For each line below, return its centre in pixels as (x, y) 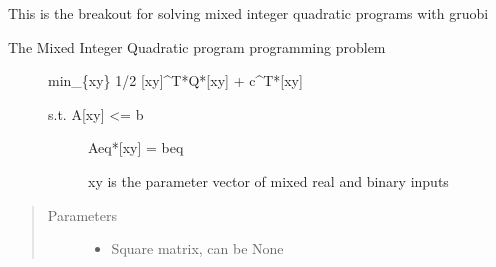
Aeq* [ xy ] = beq (136, 147)
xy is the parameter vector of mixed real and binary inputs (268, 180)
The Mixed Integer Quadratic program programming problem (197, 46)
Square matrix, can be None (197, 248)
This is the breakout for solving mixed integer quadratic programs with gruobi (248, 13)
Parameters (82, 214)
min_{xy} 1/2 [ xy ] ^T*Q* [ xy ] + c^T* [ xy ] (175, 80)
